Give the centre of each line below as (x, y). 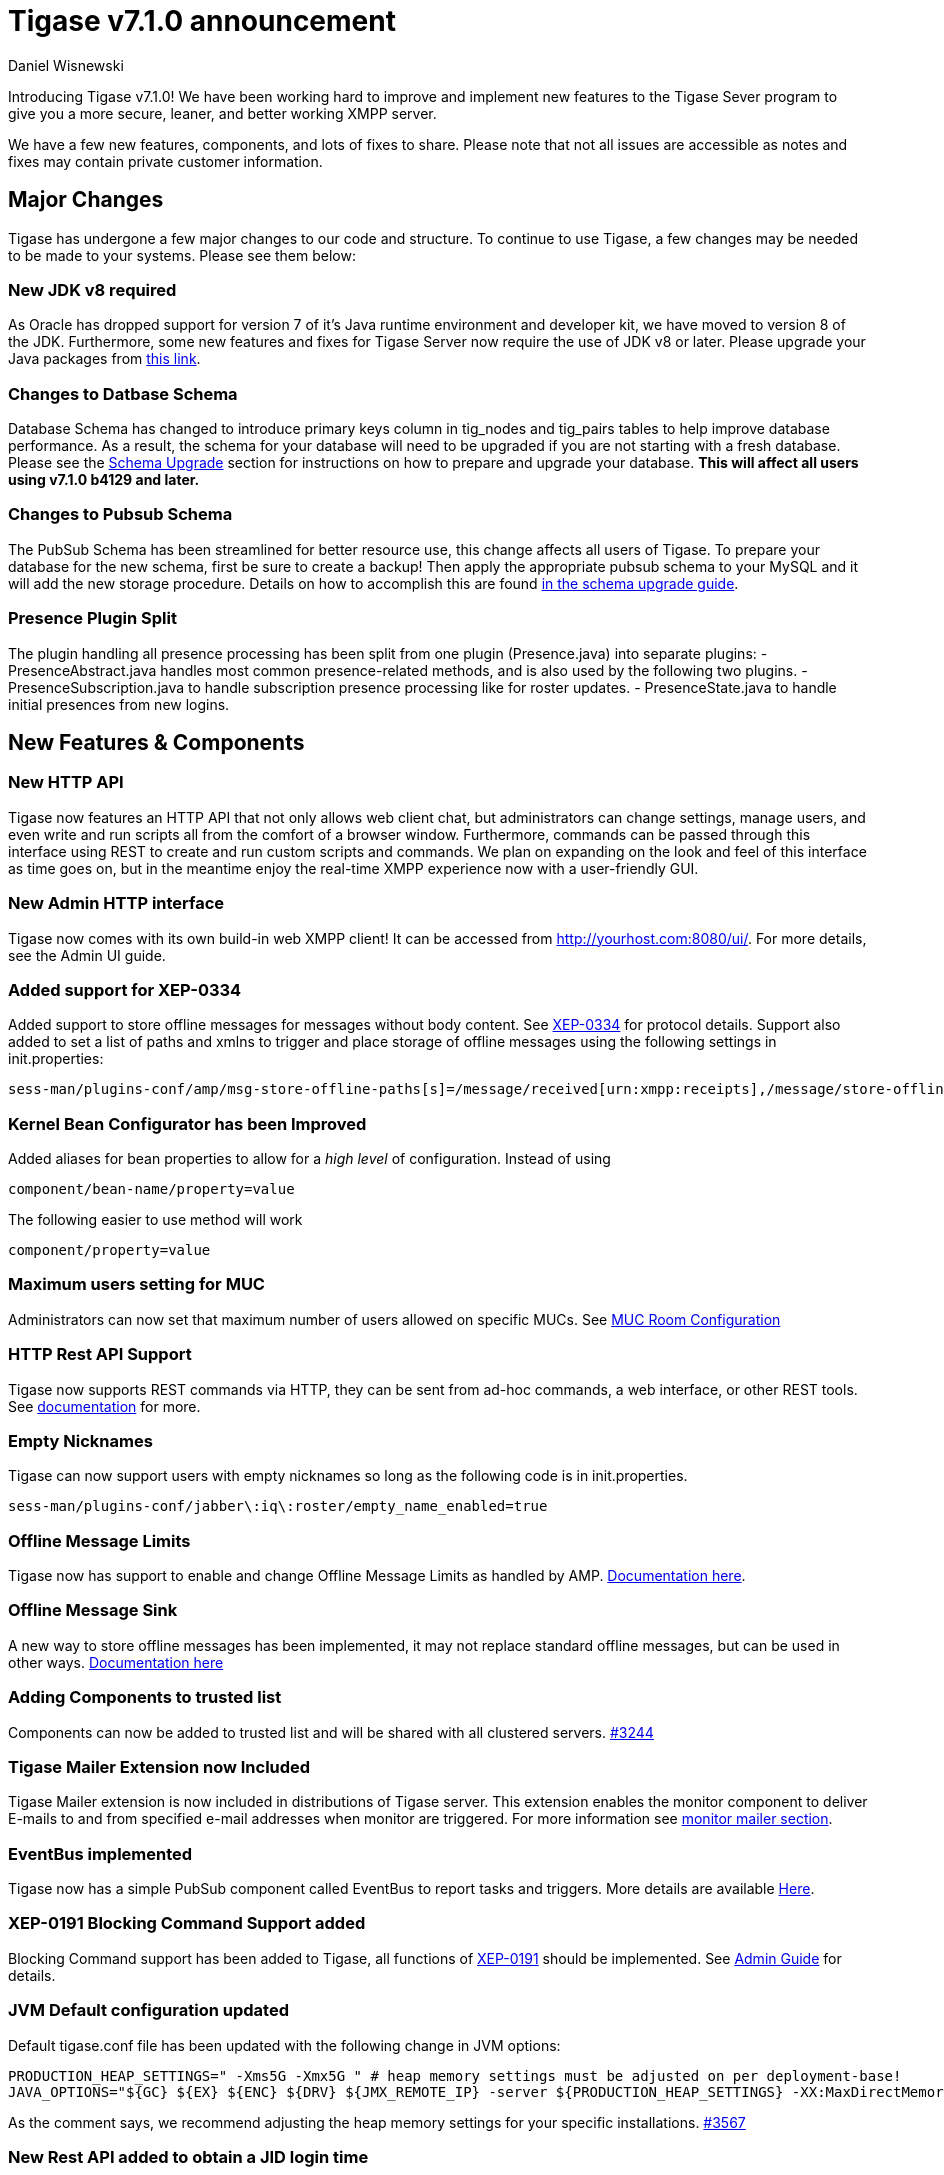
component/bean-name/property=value (151, 1189)
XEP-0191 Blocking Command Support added (187, 1923)
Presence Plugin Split (92, 618)
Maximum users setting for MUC (136, 1284)
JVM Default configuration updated (148, 2010)
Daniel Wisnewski (66, 65)
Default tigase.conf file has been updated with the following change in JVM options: (284, 2045)
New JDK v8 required (92, 289)
